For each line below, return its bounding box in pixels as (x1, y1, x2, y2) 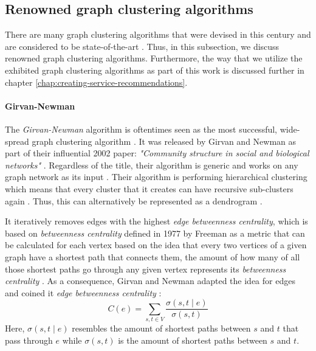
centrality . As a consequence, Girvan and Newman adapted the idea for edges (5, 274, 295, 287)
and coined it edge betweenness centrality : (5, 286, 162, 299)
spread (5, 134, 29, 147)
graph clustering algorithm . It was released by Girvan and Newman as (32, 134, 297, 147)
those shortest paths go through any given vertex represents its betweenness (5, 262, 286, 275)
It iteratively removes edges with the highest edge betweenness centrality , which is (5, 215, 308, 228)
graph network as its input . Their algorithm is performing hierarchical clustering (5, 170, 307, 183)
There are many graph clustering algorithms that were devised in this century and (5, 28, 311, 41)
